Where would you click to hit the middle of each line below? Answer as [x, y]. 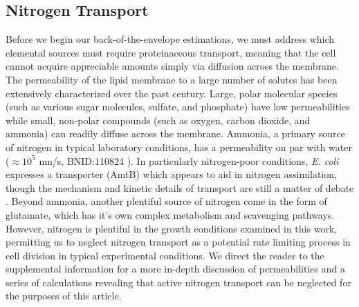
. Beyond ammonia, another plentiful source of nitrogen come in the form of [166, 201]
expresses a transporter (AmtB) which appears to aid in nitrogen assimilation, [171, 174]
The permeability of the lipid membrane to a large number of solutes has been [172, 79]
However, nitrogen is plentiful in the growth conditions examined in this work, [172, 228]
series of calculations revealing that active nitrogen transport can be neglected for [178, 282]
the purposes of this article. [64, 296]
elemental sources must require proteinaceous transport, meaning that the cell [171, 52]
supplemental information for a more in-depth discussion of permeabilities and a [175, 269]
